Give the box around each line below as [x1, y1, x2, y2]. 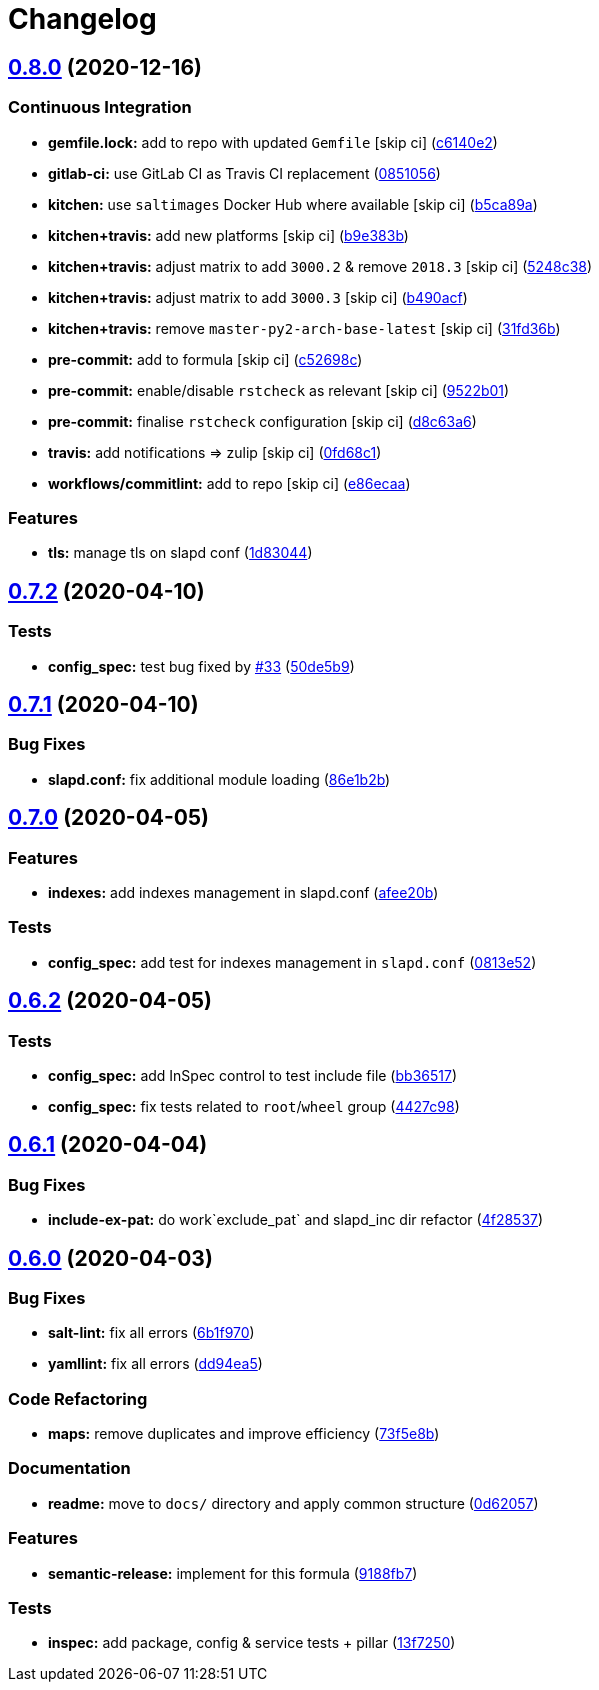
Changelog [8, 2, 157, 36]
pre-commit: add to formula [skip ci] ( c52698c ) [48, 350, 363, 368]
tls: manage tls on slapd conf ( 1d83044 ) [48, 544, 313, 562]
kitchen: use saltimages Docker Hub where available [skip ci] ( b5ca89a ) [48, 195, 538, 213]
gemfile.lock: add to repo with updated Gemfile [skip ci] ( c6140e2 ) [48, 133, 498, 151]
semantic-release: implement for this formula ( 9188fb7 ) [48, 1564, 418, 1582]
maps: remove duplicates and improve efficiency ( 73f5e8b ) [48, 1425, 440, 1443]
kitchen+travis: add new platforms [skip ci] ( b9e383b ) [48, 226, 409, 244]
